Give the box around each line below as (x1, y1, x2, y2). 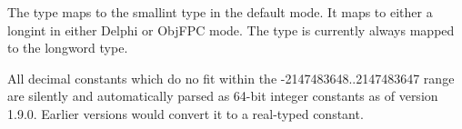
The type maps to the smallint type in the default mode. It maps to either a (7, 3, 433, 21)
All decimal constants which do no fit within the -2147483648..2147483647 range (7, 68, 455, 87)
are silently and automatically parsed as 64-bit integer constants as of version (7, 86, 438, 105)
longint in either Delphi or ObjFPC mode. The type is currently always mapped (7, 20, 455, 39)
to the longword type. (7, 38, 128, 57)
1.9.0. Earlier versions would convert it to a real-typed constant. (7, 104, 364, 123)
